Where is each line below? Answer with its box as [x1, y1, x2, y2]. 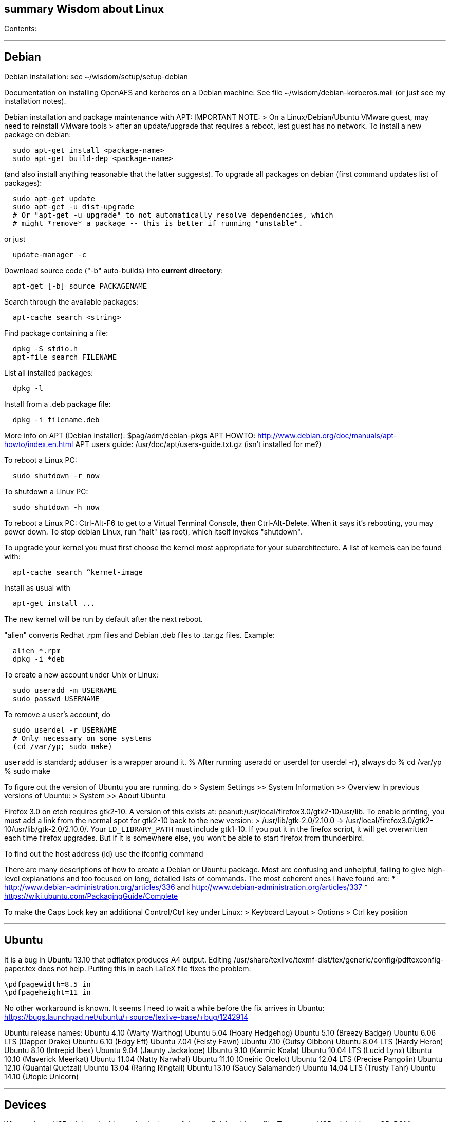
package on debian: [4, 130, 71, 139]
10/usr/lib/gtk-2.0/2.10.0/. [4, 825, 89, 834]
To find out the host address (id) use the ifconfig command [4, 849, 203, 859]
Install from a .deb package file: [4, 400, 111, 409]
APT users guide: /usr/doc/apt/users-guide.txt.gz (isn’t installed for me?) [75, 440, 322, 449]
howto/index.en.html [4, 440, 73, 449]
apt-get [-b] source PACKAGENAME [12, 282, 147, 291]
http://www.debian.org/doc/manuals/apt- [257, 431, 397, 440]
